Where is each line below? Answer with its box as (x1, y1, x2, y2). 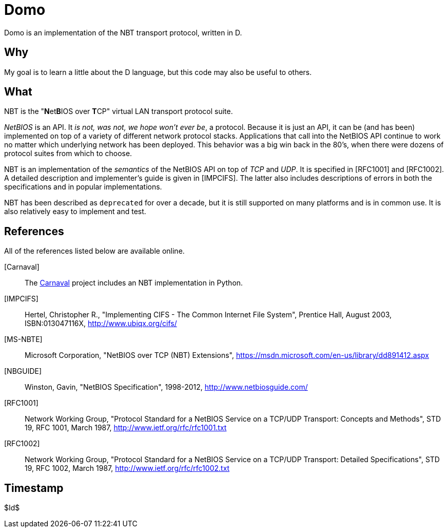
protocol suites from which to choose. (4, 149, 132, 158)
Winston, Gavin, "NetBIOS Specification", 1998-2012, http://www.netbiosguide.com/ (25, 383, 308, 392)
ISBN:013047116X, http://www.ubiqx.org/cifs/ (25, 319, 177, 328)
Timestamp (4, 481, 64, 495)
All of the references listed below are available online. (4, 246, 185, 256)
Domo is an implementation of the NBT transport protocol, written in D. (4, 28, 242, 37)
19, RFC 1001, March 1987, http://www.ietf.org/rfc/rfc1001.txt (25, 423, 227, 432)
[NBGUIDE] (4, 367, 42, 376)
